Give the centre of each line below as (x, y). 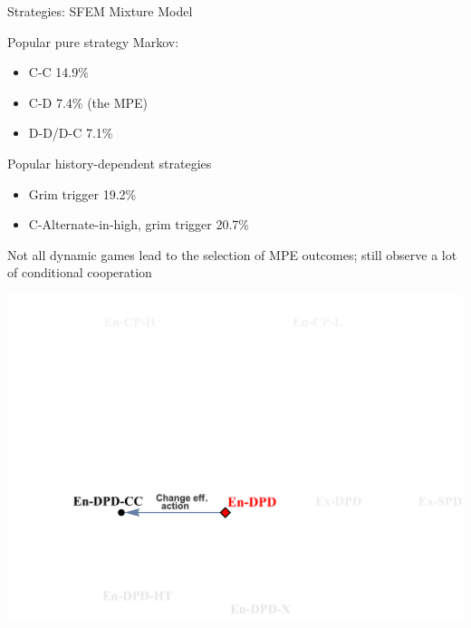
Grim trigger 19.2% (82, 193)
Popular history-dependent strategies (110, 163)
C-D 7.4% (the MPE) (88, 102)
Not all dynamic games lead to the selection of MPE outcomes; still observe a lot (232, 254)
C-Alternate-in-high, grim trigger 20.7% (139, 224)
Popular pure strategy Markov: (93, 41)
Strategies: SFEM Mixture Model (100, 11)
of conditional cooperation (80, 272)
